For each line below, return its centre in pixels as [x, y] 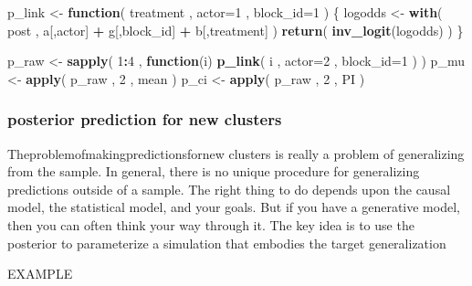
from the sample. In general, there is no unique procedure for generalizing [214, 171]
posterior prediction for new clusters [145, 119]
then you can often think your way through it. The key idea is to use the [211, 224]
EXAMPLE [40, 274]
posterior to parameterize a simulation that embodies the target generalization [227, 243]
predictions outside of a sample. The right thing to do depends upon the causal [229, 189]
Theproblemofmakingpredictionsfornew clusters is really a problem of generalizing [236, 153]
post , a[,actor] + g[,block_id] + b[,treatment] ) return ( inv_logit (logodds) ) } [236, 30]
